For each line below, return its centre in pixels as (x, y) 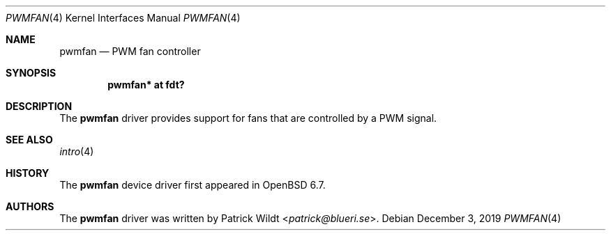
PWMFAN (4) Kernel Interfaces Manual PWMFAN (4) (123, 18)
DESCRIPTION (39, 106)
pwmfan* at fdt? (146, 85)
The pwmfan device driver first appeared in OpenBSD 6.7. (193, 185)
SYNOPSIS (31, 73)
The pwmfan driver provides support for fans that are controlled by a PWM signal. (248, 118)
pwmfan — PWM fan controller (130, 51)
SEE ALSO (29, 140)
